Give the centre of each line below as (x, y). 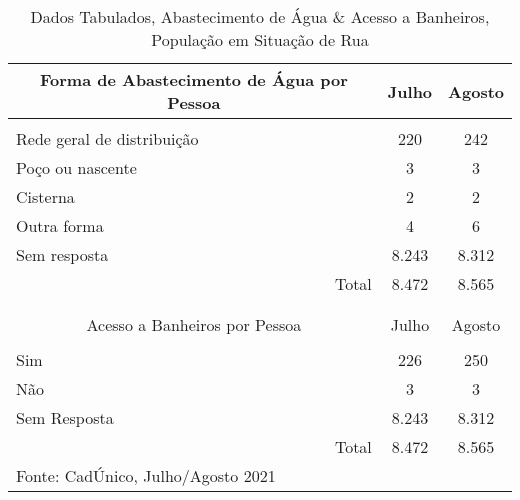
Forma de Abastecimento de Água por (193, 79)
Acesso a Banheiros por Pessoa (194, 324)
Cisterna (45, 196)
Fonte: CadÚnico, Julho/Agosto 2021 (146, 475)
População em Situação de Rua (260, 39)
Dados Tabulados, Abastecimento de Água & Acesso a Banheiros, (260, 16)
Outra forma (60, 225)
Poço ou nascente (76, 167)
